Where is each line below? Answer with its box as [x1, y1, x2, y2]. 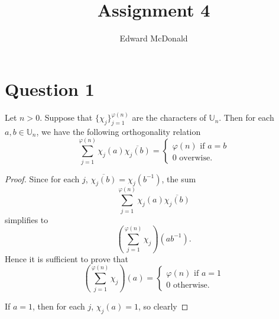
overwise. [179, 154, 213, 163]
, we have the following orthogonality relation [36, 125, 201, 137]
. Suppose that [40, 111, 93, 124]
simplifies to [5, 213, 48, 225]
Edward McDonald [119, 32, 188, 44]
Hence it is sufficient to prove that [5, 252, 128, 265]
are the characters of [132, 111, 206, 124]
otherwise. [173, 281, 210, 290]
